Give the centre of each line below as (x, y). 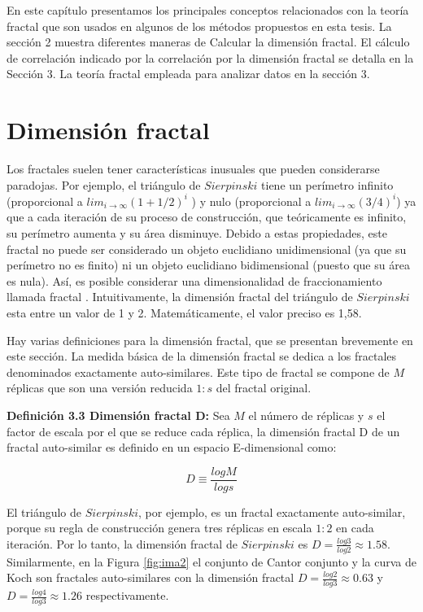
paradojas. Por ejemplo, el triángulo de (104, 184)
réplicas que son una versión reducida (100, 388)
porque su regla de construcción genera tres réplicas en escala (159, 528)
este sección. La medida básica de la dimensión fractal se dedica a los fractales (202, 356)
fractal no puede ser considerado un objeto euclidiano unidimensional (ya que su (207, 249)
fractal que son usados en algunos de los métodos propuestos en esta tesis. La (199, 26)
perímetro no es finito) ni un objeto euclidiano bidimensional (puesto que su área (208, 265)
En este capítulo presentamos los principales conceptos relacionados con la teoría (208, 10)
